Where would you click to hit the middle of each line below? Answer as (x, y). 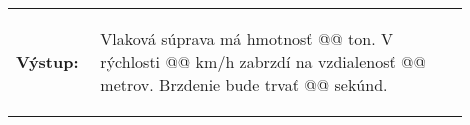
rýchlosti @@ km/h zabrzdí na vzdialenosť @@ (263, 61)
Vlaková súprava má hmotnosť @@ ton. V (247, 38)
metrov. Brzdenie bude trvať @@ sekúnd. (244, 84)
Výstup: (47, 61)
